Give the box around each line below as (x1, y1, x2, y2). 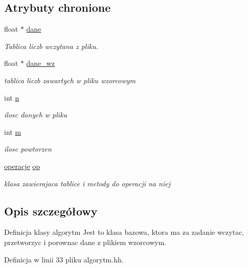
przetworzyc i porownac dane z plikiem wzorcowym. (4, 236, 167, 247)
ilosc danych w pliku (4, 109, 67, 120)
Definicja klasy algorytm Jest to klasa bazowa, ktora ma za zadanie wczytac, (4, 227, 244, 237)
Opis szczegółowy (4, 203, 98, 218)
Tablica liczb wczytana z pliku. (4, 40, 98, 51)
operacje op (4, 160, 40, 171)
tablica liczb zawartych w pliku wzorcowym (4, 75, 136, 85)
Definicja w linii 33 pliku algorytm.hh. (4, 254, 124, 264)
